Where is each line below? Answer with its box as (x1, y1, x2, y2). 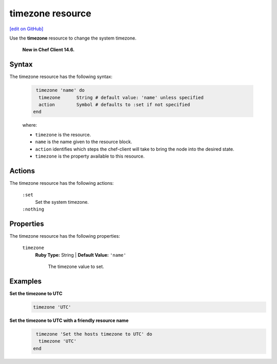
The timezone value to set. (48, 263, 105, 270)
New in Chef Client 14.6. (22, 47, 75, 53)
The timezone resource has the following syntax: (9, 73, 113, 80)
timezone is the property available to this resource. (35, 153, 145, 159)
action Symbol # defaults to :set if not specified (38, 102, 190, 107)
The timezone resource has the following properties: (9, 233, 121, 239)
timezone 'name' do (36, 87, 85, 93)
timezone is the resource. (35, 131, 91, 138)
